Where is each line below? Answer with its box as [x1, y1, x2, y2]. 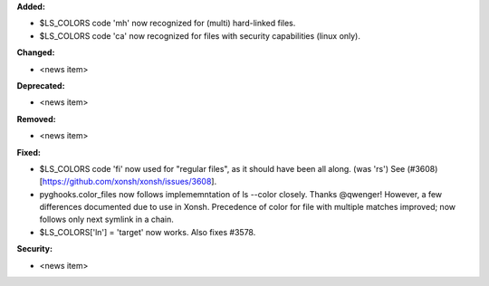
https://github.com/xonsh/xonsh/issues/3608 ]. [42, 176, 217, 187]
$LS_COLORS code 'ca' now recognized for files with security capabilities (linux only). [39, 30, 361, 41]
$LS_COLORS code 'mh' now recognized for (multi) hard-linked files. [39, 18, 296, 29]
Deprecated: [16, 80, 65, 91]
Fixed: [16, 147, 41, 157]
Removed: [16, 113, 56, 124]
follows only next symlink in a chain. [39, 214, 174, 225]
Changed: [16, 47, 55, 58]
